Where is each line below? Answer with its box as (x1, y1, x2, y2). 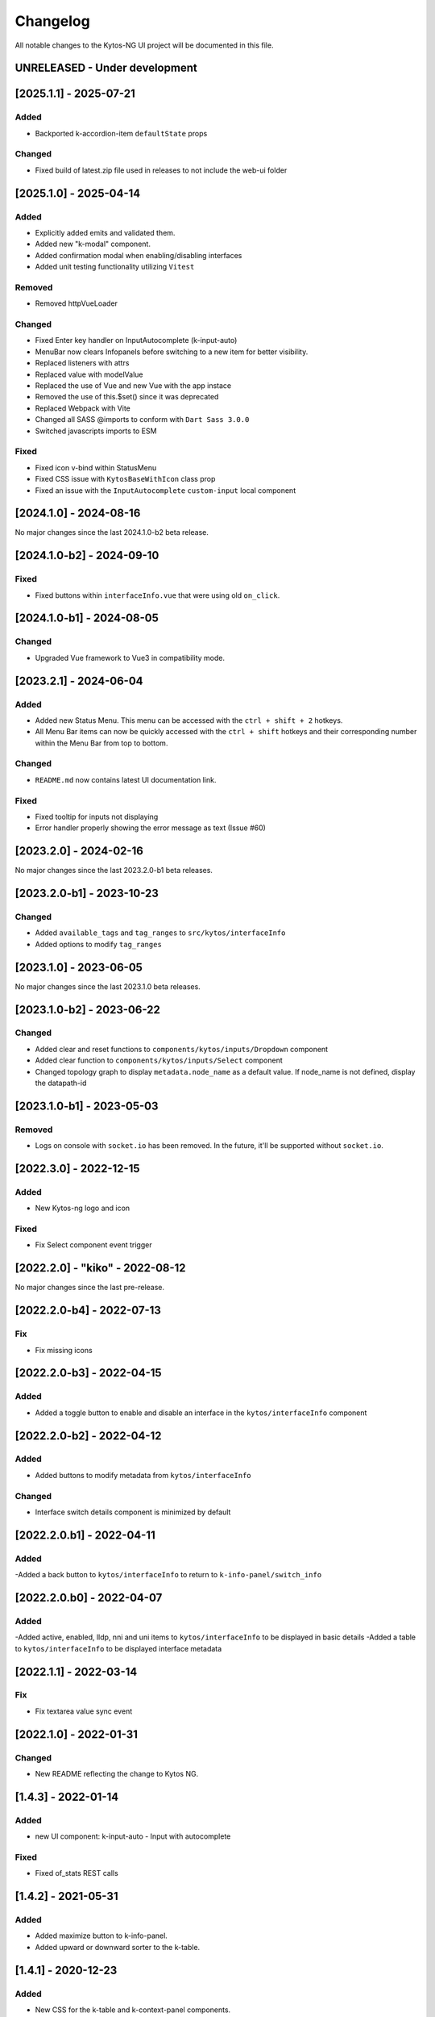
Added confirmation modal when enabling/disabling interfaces (35, 250, 242, 260)
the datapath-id (35, 1078, 87, 1088)
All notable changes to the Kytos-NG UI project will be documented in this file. (14, 40, 274, 50)
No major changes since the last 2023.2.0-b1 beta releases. (14, 866, 213, 875)
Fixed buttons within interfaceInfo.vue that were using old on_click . (35, 590, 280, 600)
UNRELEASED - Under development (14, 61, 197, 75)
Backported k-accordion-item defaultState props (35, 128, 208, 138)
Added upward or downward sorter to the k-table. (35, 1942, 201, 1952)
